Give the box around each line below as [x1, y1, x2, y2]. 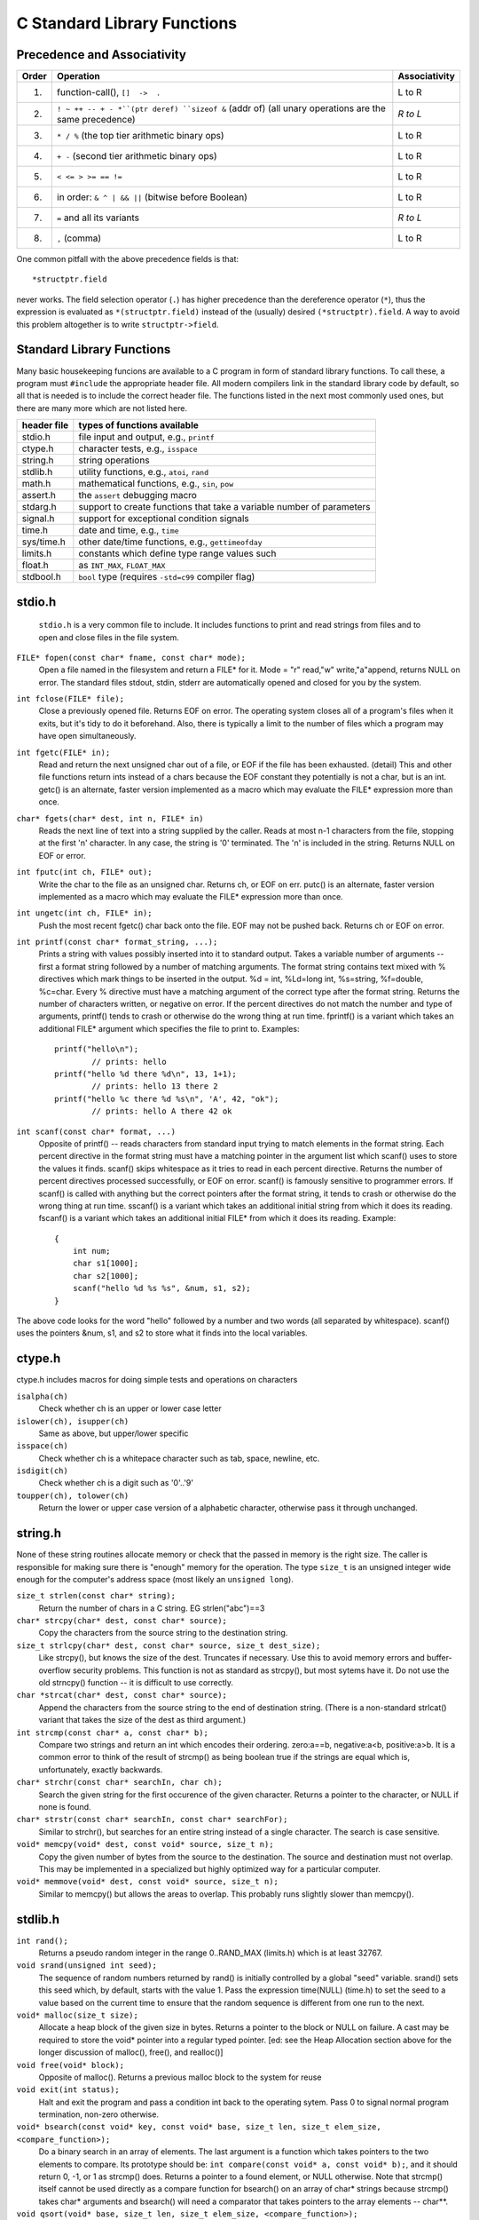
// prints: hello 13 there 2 [91, 1082, 219, 1091]
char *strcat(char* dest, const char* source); [16, 1690, 228, 1701]
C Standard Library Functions [16, 13, 238, 33]
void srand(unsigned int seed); [16, 1961, 157, 1970]
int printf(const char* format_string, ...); [16, 937, 218, 947]
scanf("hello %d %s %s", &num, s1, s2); [72, 1283, 252, 1294]
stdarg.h [21, 501, 57, 513]
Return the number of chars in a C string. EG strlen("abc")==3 [38, 1603, 265, 1613]
